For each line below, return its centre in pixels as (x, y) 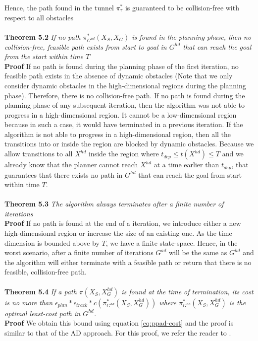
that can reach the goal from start (190, 174)
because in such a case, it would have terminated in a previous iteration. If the (124, 124)
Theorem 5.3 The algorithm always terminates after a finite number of (114, 204)
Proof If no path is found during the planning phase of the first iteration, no (122, 66)
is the (237, 302)
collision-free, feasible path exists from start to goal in (86, 46)
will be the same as (198, 252)
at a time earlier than (186, 165)
